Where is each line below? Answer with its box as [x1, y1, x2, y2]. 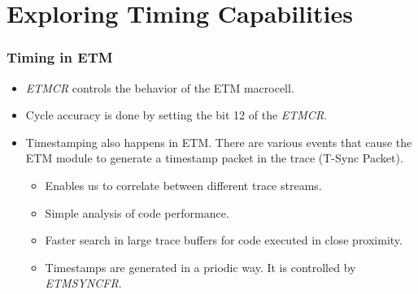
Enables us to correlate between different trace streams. [45, 176, 322, 193]
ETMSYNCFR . [45, 275, 122, 292]
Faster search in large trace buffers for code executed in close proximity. [45, 231, 403, 249]
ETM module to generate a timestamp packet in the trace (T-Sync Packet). [25, 149, 403, 166]
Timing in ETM [7, 47, 113, 67]
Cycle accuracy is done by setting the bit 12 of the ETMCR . [25, 106, 328, 123]
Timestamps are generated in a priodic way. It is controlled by [45, 258, 356, 275]
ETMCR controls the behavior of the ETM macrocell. [25, 79, 294, 96]
